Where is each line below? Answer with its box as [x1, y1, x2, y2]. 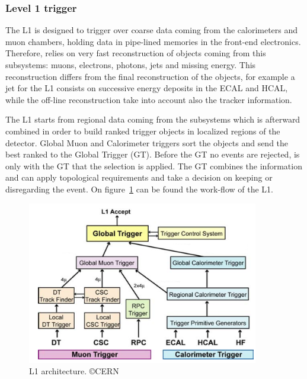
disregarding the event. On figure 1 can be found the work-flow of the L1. [5, 182, 273, 195]
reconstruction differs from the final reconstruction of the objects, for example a [5, 70, 295, 82]
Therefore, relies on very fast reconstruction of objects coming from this [5, 47, 266, 59]
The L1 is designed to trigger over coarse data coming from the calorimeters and [5, 24, 298, 36]
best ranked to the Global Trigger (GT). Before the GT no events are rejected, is [5, 148, 300, 160]
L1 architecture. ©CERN [29, 365, 119, 377]
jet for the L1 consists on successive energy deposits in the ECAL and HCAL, [5, 82, 288, 94]
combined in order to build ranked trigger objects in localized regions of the [5, 124, 280, 137]
